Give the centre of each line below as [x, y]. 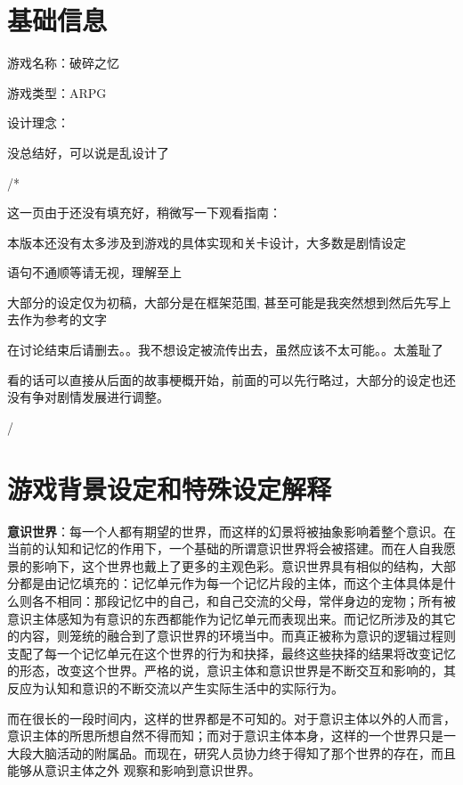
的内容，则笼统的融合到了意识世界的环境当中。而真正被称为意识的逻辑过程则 [231, 636]
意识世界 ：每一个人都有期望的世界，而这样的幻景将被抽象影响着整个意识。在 [231, 531]
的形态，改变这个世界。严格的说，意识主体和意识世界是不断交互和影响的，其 [231, 671]
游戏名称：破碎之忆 [63, 63]
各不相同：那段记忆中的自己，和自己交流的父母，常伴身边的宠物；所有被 [244, 600]
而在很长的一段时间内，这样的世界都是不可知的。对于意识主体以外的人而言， [231, 718]
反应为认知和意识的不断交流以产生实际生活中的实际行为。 [175, 687]
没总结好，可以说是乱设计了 [88, 152]
